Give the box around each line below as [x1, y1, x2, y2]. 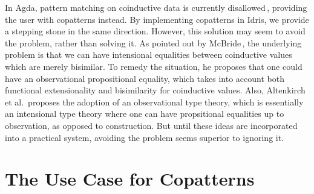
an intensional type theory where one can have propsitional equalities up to [5, 107, 284, 120]
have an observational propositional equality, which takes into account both [5, 72, 284, 84]
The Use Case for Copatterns [5, 166, 255, 191]
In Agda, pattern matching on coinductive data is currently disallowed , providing [5, 1, 307, 13]
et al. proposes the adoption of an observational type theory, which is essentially [5, 95, 304, 108]
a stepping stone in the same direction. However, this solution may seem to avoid [5, 25, 306, 37]
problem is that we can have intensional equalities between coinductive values [5, 48, 292, 61]
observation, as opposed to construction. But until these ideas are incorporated [5, 119, 298, 131]
